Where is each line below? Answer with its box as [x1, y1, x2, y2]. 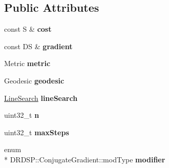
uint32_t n [4, 110, 39, 120]
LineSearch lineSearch [4, 92, 78, 103]
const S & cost [4, 24, 52, 34]
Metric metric [4, 58, 51, 69]
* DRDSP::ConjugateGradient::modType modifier [4, 154, 165, 164]
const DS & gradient [4, 40, 73, 51]
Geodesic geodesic [4, 75, 65, 86]
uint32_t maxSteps [4, 127, 69, 137]
